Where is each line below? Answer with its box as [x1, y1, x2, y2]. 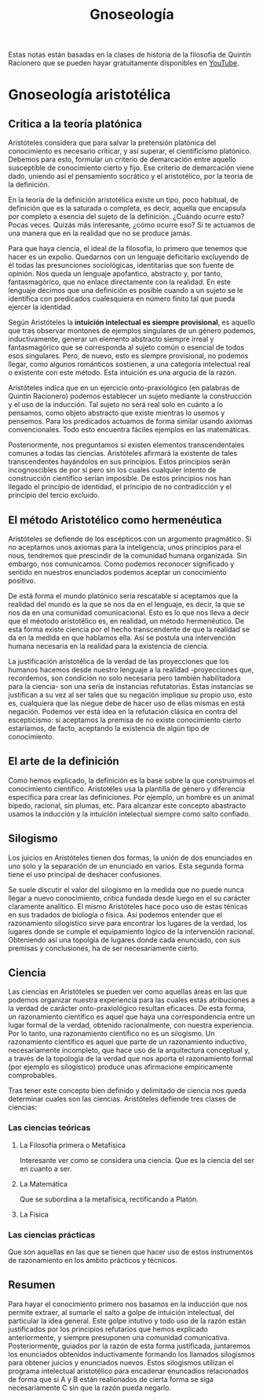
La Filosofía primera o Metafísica [19, 1140, 126, 1150]
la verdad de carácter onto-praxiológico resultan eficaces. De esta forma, [8, 1004, 247, 1013]
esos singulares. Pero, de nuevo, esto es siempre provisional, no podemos [8, 351, 249, 361]
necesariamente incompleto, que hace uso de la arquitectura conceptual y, [8, 1046, 250, 1055]
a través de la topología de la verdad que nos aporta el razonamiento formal [8, 1054, 254, 1064]
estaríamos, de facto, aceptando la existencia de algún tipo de [8, 724, 210, 733]
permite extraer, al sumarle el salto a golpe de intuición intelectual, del [8, 1307, 235, 1317]
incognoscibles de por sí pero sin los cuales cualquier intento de [8, 465, 217, 475]
